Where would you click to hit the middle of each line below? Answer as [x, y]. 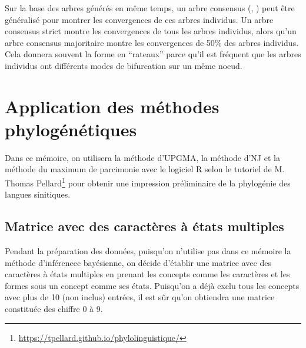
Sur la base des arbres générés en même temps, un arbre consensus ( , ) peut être [150, 8]
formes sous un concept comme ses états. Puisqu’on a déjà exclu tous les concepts [152, 285]
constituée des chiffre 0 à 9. [54, 309]
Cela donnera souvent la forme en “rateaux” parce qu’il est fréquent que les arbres [153, 54]
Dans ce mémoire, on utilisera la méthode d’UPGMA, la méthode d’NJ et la [142, 157]
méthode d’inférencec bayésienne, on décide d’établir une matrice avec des [138, 262]
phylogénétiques [71, 129]
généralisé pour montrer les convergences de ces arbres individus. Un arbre [139, 19]
